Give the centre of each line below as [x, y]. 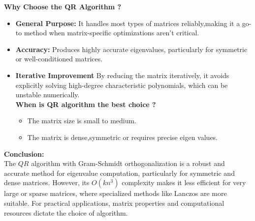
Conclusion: [24, 153]
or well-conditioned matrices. [59, 59]
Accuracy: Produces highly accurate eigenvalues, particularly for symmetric [131, 49]
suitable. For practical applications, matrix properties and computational [114, 203]
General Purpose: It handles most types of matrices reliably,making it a [128, 23]
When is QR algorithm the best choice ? [86, 104]
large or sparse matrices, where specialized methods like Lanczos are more [115, 193]
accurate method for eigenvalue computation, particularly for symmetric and [119, 173]
